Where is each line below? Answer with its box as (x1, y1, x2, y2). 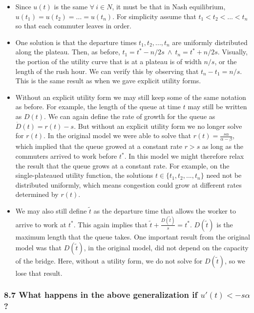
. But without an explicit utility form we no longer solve (74, 120, 242, 131)
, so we (225, 255, 245, 265)
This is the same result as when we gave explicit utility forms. (15, 75, 201, 86)
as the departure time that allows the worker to (93, 206, 236, 216)
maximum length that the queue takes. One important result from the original (15, 231, 251, 241)
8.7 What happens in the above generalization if (4, 289, 198, 301)
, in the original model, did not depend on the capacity (84, 242, 249, 252)
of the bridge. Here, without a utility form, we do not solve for (15, 255, 203, 265)
